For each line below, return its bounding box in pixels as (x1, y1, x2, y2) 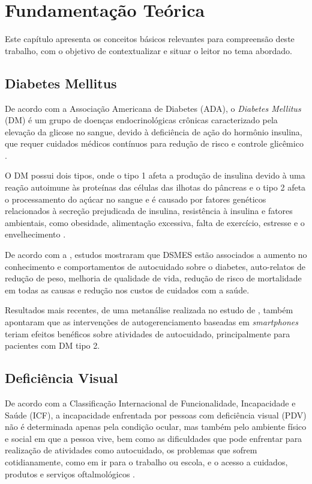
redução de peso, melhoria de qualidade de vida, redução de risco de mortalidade (5, 272, 302, 284)
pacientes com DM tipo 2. (5, 339, 100, 352)
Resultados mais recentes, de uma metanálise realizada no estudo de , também (5, 304, 293, 316)
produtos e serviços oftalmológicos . (5, 467, 135, 480)
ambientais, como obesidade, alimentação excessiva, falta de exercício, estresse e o (5, 216, 305, 228)
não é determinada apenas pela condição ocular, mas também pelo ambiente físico (5, 420, 307, 433)
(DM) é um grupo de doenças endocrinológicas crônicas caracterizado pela (5, 114, 278, 126)
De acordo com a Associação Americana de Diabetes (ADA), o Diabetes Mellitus (5, 102, 301, 114)
